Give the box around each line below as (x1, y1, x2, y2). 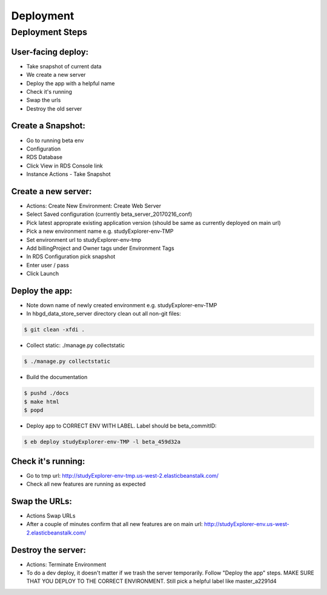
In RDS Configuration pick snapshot (26, 253, 116, 260)
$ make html (24, 398, 60, 405)
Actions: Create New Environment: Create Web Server (26, 203, 162, 210)
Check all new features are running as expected (26, 481, 146, 488)
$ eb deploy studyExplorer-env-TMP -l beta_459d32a (24, 438, 181, 446)
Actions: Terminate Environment (26, 561, 107, 568)
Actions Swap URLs (26, 512, 76, 519)
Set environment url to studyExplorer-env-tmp (26, 236, 142, 243)
